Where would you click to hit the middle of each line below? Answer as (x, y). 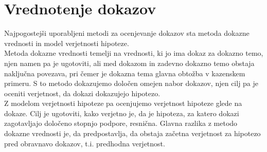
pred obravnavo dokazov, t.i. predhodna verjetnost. (85, 143)
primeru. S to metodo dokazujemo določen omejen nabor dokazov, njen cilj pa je (131, 83)
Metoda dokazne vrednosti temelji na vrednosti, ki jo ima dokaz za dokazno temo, (134, 53)
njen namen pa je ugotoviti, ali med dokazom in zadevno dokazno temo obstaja (129, 63)
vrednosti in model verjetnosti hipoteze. (67, 43)
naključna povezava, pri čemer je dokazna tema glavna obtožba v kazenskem (125, 73)
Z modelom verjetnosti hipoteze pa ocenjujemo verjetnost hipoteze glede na (123, 103)
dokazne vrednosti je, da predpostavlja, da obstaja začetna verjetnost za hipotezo (132, 133)
